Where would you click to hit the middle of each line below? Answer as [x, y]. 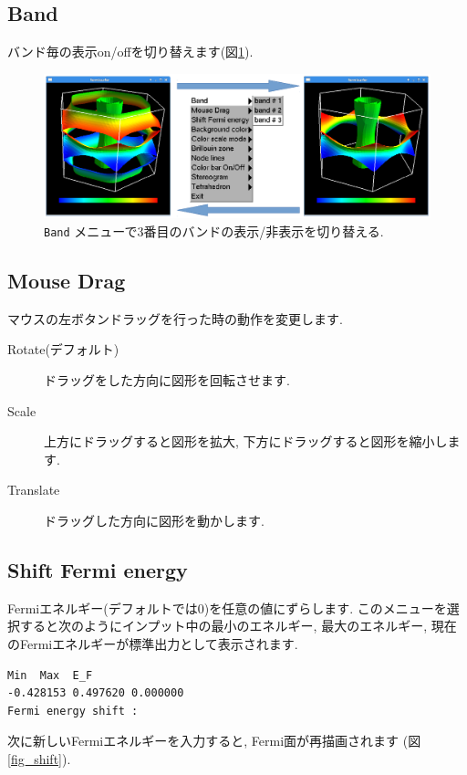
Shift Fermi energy [98, 569]
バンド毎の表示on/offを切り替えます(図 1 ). [130, 52]
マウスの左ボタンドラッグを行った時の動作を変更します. [175, 318]
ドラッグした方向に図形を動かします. [154, 520]
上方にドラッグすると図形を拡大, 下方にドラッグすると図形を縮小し [246, 441]
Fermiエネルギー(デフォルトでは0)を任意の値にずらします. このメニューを [227, 607]
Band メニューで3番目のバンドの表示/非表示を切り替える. [214, 230]
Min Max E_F [50, 675]
